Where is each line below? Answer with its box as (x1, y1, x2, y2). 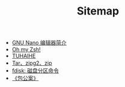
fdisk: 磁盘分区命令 (11, 67, 59, 74)
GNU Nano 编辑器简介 (11, 39, 67, 47)
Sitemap (76, 4, 120, 18)
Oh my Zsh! (11, 46, 41, 53)
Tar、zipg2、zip (11, 59, 52, 67)
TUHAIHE (11, 53, 36, 60)
